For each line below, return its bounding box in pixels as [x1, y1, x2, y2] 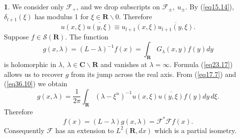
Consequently [4, 125, 45, 135]
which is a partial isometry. [154, 125, 237, 135]
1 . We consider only [4, 1, 64, 11]
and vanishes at [100, 59, 147, 69]
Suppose [4, 31, 29, 41]
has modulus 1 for [34, 11, 89, 22]
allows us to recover [4, 69, 63, 79]
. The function [65, 31, 108, 41]
